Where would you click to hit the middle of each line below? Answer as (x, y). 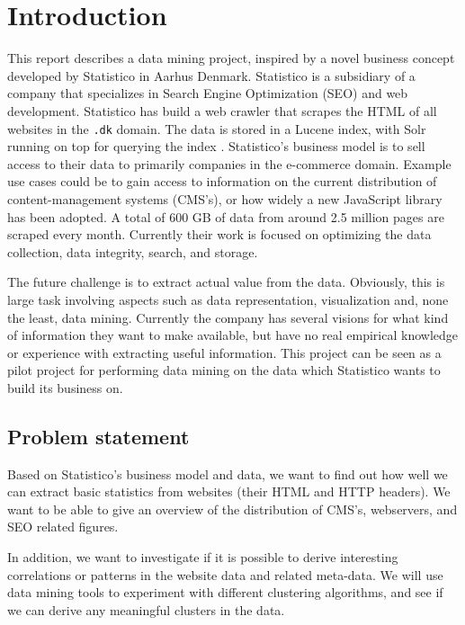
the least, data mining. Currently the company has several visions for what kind (228, 317)
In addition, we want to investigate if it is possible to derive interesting (203, 557)
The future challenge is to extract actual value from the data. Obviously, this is (226, 282)
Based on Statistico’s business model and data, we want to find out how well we (228, 473)
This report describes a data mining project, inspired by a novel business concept (231, 58)
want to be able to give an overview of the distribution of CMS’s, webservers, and (232, 509)
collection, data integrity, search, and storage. (133, 251)
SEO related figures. (63, 527)
